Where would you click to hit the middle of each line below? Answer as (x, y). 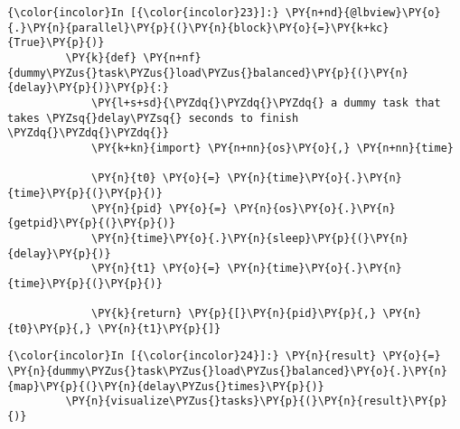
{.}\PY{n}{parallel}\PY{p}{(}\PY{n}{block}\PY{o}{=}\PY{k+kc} (198, 28)
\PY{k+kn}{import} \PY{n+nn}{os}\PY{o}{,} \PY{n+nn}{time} (272, 148)
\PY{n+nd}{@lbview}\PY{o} (363, 13)
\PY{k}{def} (101, 57)
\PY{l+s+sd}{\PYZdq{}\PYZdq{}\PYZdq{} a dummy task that (266, 103)
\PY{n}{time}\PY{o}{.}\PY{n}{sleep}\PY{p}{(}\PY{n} (250, 238)
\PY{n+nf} (172, 57)
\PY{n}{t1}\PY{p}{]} (160, 328)
